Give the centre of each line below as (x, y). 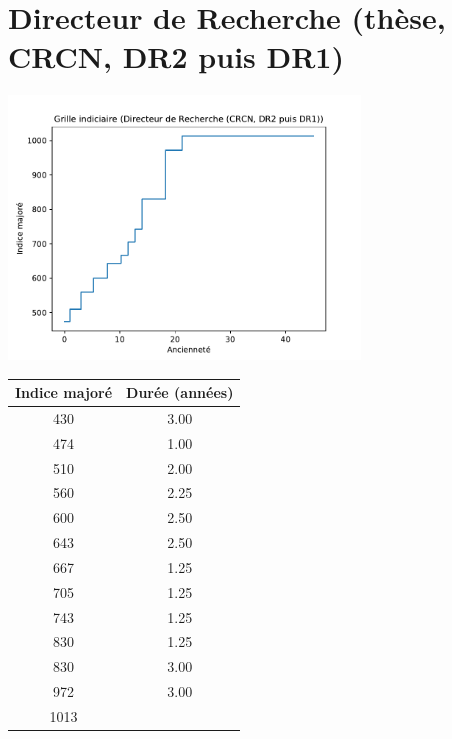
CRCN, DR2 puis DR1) (176, 56)
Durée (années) (180, 392)
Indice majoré (64, 392)
